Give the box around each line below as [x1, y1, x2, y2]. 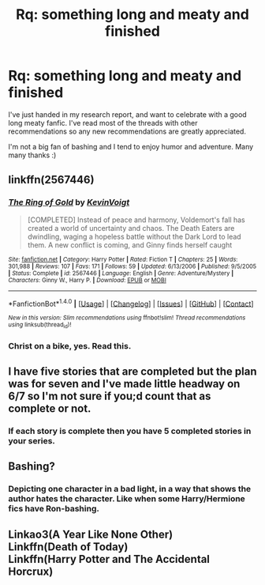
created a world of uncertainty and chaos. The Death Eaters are [27, 223, 235, 232]
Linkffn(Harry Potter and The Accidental [8, 552, 211, 566]
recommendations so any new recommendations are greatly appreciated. [8, 126, 247, 136]
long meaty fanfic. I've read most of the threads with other [8, 118, 198, 127]
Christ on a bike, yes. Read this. [8, 340, 132, 351]
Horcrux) [8, 564, 54, 578]
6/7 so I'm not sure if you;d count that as [8, 389, 211, 402]
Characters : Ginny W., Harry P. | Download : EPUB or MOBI [8, 276, 167, 284]
